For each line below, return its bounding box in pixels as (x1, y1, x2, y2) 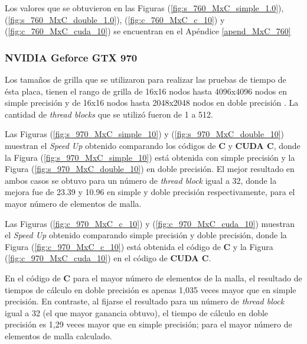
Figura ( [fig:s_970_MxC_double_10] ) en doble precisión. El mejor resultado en (5, 163, 295, 175)
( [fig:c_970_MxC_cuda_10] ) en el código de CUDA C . (5, 252, 211, 264)
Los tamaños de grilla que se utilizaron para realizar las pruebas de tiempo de (5, 73, 286, 85)
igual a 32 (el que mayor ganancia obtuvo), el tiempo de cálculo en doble (5, 306, 269, 319)
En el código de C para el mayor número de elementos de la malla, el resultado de (5, 271, 302, 284)
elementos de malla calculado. (5, 329, 112, 342)
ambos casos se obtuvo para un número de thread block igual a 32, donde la (5, 174, 277, 186)
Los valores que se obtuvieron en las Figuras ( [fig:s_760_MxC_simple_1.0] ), (5, 2, 284, 14)
